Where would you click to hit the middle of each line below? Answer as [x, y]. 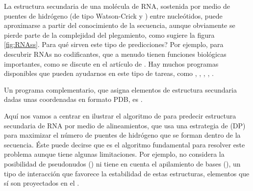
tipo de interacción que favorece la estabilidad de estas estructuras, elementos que [127, 173]
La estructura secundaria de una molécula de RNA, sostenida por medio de [117, 6]
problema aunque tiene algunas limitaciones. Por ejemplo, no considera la [114, 154]
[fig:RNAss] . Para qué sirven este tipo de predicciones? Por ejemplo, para [114, 44]
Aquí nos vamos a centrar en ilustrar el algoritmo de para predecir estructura [120, 115]
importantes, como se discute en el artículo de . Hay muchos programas [111, 63]
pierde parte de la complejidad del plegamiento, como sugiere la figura [109, 35]
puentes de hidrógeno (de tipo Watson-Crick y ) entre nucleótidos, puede [113, 15]
